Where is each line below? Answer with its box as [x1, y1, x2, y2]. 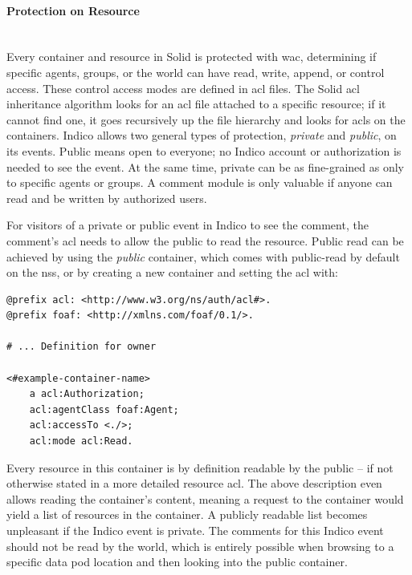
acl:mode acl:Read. [29, 435, 133, 447]
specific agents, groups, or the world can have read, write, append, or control [6, 63, 385, 80]
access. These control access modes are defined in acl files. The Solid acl [6, 79, 360, 96]
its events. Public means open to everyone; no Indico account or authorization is [6, 142, 402, 159]
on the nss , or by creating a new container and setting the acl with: [6, 264, 338, 281]
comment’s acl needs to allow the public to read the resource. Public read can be [6, 232, 404, 249]
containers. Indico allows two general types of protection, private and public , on [6, 127, 397, 144]
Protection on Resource [6, 2, 140, 18]
